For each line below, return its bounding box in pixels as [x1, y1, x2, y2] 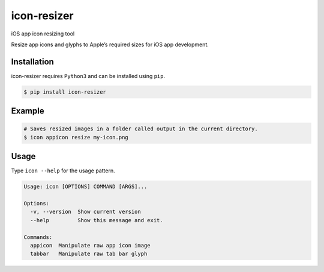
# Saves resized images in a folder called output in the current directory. [23, 125, 258, 132]
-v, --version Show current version [30, 208, 141, 216]
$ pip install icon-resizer [23, 88, 106, 95]
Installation [11, 56, 54, 67]
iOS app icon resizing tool [11, 30, 75, 37]
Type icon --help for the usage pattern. [11, 167, 115, 174]
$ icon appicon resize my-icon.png [23, 134, 128, 141]
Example [11, 106, 44, 116]
